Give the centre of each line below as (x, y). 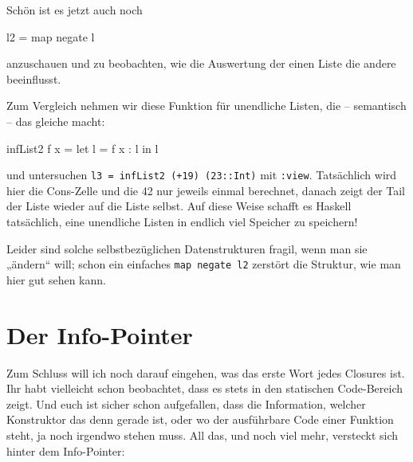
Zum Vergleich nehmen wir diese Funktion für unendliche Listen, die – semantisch (206, 106)
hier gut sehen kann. (56, 279)
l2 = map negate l (51, 36)
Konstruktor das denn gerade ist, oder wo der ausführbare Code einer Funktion (200, 419)
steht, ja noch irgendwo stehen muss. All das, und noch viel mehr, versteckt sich (203, 435)
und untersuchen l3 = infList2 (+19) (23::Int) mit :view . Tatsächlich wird (202, 175)
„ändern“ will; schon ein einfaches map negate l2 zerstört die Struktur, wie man (204, 264)
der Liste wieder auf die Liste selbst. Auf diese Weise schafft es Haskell (179, 206)
